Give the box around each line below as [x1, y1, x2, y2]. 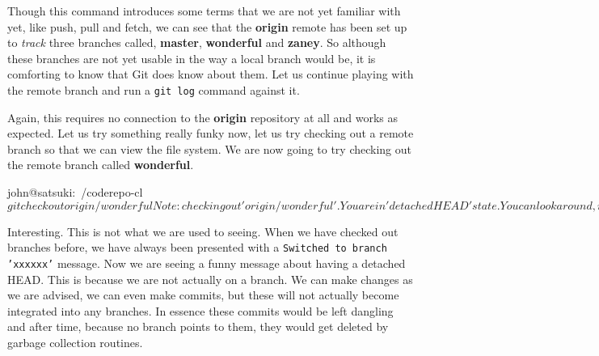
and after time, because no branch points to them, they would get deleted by [7, 318, 389, 335]
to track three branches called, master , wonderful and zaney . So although [7, 34, 386, 51]
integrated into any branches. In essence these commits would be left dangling [7, 302, 394, 319]
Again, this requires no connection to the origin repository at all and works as [7, 108, 398, 125]
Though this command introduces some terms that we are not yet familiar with [7, 2, 401, 19]
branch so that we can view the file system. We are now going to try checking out [7, 140, 412, 157]
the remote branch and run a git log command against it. [7, 81, 300, 98]
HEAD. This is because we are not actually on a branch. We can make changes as [7, 270, 413, 287]
